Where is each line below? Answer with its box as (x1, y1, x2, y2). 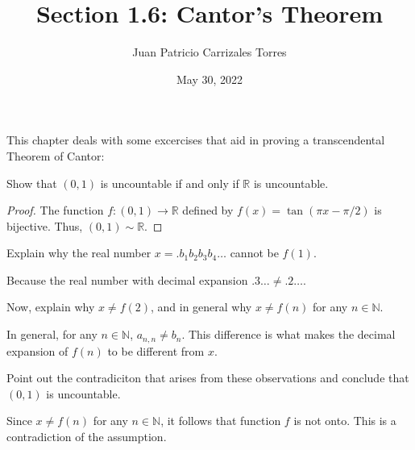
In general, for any (6, 326, 98, 343)
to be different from (107, 342, 205, 359)
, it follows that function (160, 412, 281, 429)
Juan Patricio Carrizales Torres (132, 44, 287, 60)
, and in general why (150, 298, 252, 315)
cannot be (230, 244, 279, 261)
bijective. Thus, (6, 217, 83, 234)
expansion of (6, 342, 68, 359)
